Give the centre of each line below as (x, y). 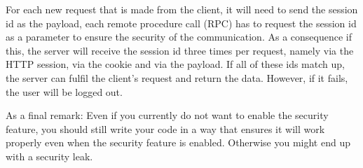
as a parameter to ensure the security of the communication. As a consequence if (179, 37)
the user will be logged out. (64, 91)
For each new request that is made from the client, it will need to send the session (182, 9)
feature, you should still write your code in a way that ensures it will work (165, 128)
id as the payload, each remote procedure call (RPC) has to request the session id (181, 23)
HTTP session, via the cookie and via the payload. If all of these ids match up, (175, 64)
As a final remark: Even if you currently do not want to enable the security (167, 115)
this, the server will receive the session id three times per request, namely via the (180, 50)
